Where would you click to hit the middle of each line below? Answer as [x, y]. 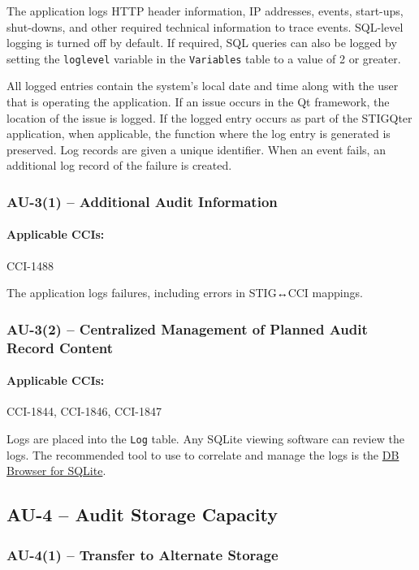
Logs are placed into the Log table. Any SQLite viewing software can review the [205, 438]
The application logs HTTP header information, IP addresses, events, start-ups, [205, 11]
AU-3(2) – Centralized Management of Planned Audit [187, 328]
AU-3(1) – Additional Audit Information [142, 201]
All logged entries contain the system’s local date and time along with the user [203, 86]
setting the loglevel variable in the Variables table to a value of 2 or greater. [204, 58]
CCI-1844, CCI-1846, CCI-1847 [84, 411]
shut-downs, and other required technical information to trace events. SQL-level [205, 26]
